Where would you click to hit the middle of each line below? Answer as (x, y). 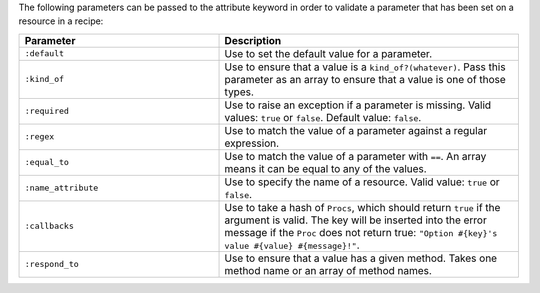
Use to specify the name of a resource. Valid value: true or (362, 182)
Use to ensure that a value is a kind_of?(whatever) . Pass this (365, 67)
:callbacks (49, 226)
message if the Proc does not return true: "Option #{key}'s (361, 232)
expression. (252, 143)
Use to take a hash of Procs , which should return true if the (362, 207)
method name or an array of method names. (328, 270)
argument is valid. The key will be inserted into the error (355, 220)
